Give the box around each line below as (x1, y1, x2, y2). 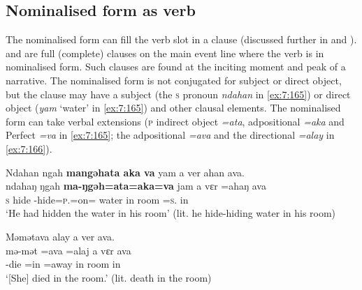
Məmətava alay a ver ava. (6, 229, 115, 243)
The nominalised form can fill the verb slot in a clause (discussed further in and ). (6, 32, 357, 47)
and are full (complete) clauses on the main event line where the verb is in (6, 45, 324, 60)
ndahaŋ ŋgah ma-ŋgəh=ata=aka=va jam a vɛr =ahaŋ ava (6, 178, 266, 193)
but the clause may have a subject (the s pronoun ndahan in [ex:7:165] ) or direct (6, 86, 351, 101)
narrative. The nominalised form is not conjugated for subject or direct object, (6, 72, 342, 87)
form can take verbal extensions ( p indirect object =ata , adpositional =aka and (6, 114, 345, 128)
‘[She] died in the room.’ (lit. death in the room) (6, 270, 212, 284)
